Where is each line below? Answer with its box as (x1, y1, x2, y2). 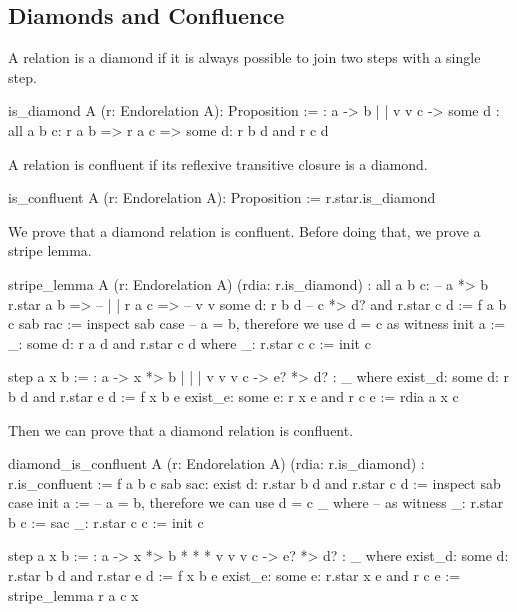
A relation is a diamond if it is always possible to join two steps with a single (8, 47, 481, 68)
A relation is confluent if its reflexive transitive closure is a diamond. (8, 153, 428, 174)
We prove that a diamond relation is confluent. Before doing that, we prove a (8, 220, 481, 241)
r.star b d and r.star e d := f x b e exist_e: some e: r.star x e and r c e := (8, 565, 461, 586)
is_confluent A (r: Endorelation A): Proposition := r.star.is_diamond (8, 187, 436, 208)
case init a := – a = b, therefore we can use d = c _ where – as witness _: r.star (8, 492, 504, 513)
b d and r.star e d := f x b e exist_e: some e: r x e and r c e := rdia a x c (8, 385, 459, 406)
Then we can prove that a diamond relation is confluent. (8, 419, 354, 440)
